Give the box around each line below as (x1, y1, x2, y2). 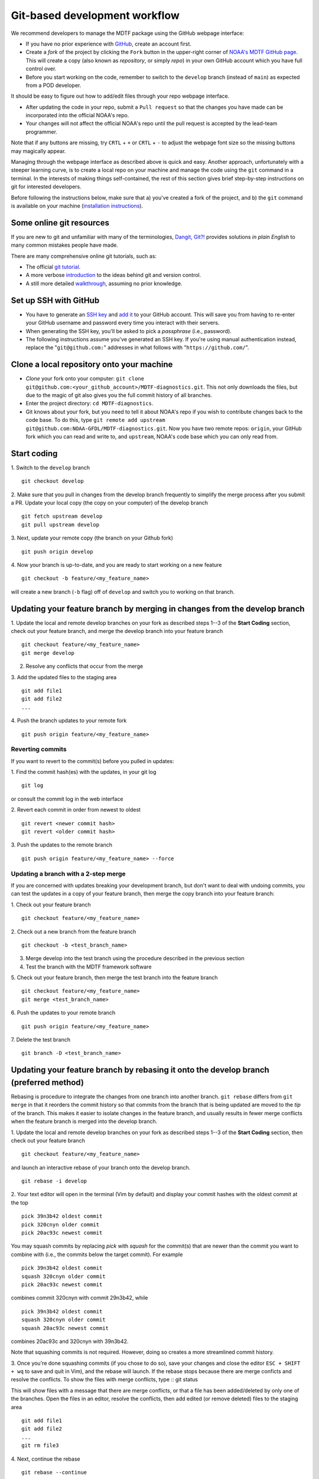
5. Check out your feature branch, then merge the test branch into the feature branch (11, 974, 218, 981)
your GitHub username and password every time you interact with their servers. (25, 319, 220, 327)
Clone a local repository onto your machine (11, 360, 173, 370)
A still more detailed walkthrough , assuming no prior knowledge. (25, 280, 183, 287)
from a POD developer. (25, 82, 82, 89)
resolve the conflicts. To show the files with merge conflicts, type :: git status (11, 1376, 198, 1383)
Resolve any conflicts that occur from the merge (25, 663, 144, 670)
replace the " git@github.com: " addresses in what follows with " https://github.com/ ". (25, 344, 249, 351)
